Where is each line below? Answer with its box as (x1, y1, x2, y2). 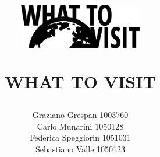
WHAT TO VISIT (5, 69, 156, 93)
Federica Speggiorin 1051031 (30, 131, 131, 144)
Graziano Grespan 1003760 (32, 109, 129, 121)
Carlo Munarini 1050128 (37, 120, 124, 132)
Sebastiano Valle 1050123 (35, 142, 126, 155)
